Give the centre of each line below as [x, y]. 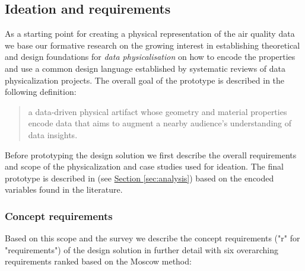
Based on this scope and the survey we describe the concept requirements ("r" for [152, 238]
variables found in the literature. [64, 189]
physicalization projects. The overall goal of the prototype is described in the [145, 80]
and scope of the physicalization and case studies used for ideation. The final [144, 166]
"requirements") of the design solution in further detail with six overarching [142, 249]
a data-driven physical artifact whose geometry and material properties [158, 111]
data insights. [53, 134]
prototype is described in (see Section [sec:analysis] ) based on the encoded [139, 178]
